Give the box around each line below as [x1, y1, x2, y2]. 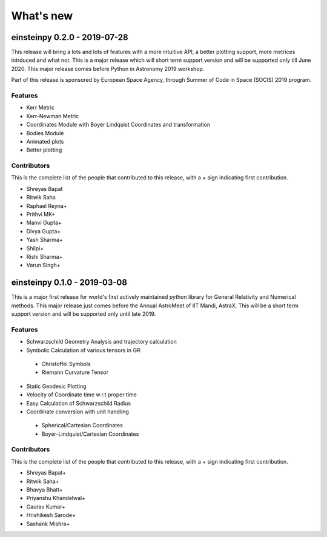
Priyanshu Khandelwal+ [26, 495, 86, 502]
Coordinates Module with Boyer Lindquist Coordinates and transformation [26, 121, 211, 128]
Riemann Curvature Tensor [41, 369, 109, 376]
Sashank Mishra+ [26, 520, 70, 527]
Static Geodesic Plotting [26, 382, 87, 390]
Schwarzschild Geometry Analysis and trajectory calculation [26, 338, 177, 345]
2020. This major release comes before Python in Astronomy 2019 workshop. [11, 65, 205, 72]
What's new [11, 9, 73, 22]
